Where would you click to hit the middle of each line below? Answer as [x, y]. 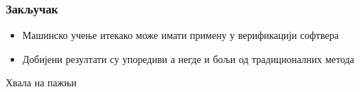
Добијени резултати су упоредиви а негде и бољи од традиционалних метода [188, 58]
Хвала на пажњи [41, 82]
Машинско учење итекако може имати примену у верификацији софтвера [180, 35]
